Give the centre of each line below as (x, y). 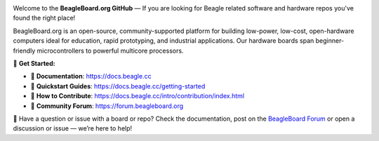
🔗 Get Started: (34, 63)
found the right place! (44, 18)
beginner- (330, 41)
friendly (24, 51)
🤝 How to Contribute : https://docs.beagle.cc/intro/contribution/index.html (138, 96)
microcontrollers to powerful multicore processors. (110, 51)
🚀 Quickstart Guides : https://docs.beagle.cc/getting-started (118, 86)
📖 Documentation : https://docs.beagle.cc (91, 76)
